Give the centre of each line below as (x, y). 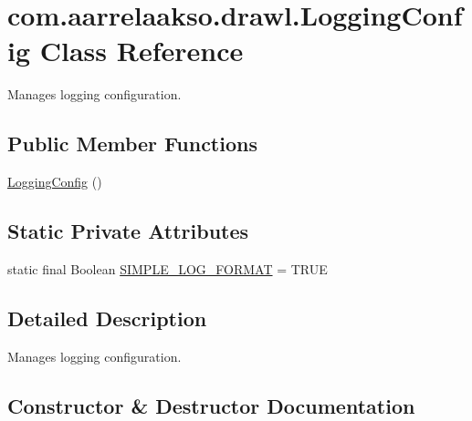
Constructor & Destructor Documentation (211, 405)
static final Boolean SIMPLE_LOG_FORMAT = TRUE (168, 268)
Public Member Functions (132, 144)
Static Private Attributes (128, 231)
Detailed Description (107, 318)
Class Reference (142, 51)
